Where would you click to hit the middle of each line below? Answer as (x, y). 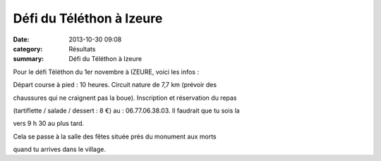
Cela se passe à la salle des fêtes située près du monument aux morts (115, 136)
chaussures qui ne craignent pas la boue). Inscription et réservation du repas (125, 98)
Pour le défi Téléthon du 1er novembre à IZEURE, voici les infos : (106, 72)
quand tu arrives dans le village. (59, 149)
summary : (29, 59)
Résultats (82, 49)
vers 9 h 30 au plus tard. (49, 124)
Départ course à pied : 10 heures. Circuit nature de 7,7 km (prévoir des (115, 85)
